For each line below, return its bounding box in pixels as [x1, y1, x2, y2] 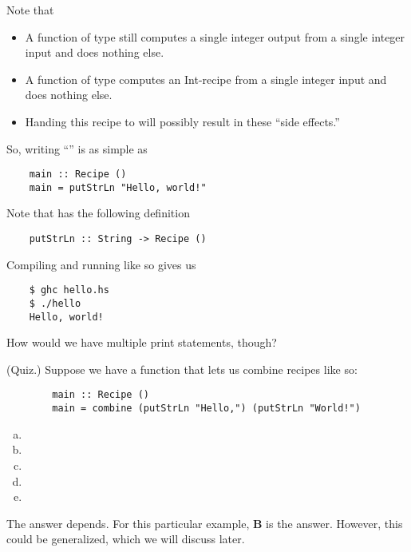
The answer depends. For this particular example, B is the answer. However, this [6, 514, 403, 531]
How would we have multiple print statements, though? [6, 334, 277, 351]
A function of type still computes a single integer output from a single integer [25, 28, 405, 45]
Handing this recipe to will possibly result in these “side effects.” [25, 113, 340, 129]
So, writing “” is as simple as [6, 140, 148, 157]
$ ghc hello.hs [29, 284, 109, 296]
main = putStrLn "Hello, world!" [29, 181, 207, 193]
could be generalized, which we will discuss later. [6, 530, 245, 547]
